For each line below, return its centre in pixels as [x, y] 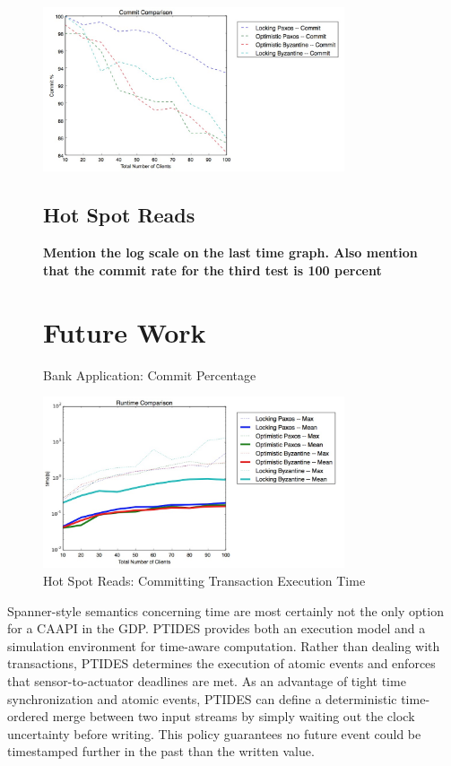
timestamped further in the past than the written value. [161, 751]
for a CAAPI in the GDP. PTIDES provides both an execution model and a [217, 628]
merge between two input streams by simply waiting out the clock [234, 716]
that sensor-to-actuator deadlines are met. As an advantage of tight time [207, 680]
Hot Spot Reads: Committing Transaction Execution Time [204, 581]
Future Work [125, 331]
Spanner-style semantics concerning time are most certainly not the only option [225, 610]
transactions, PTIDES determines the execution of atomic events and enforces [221, 663]
